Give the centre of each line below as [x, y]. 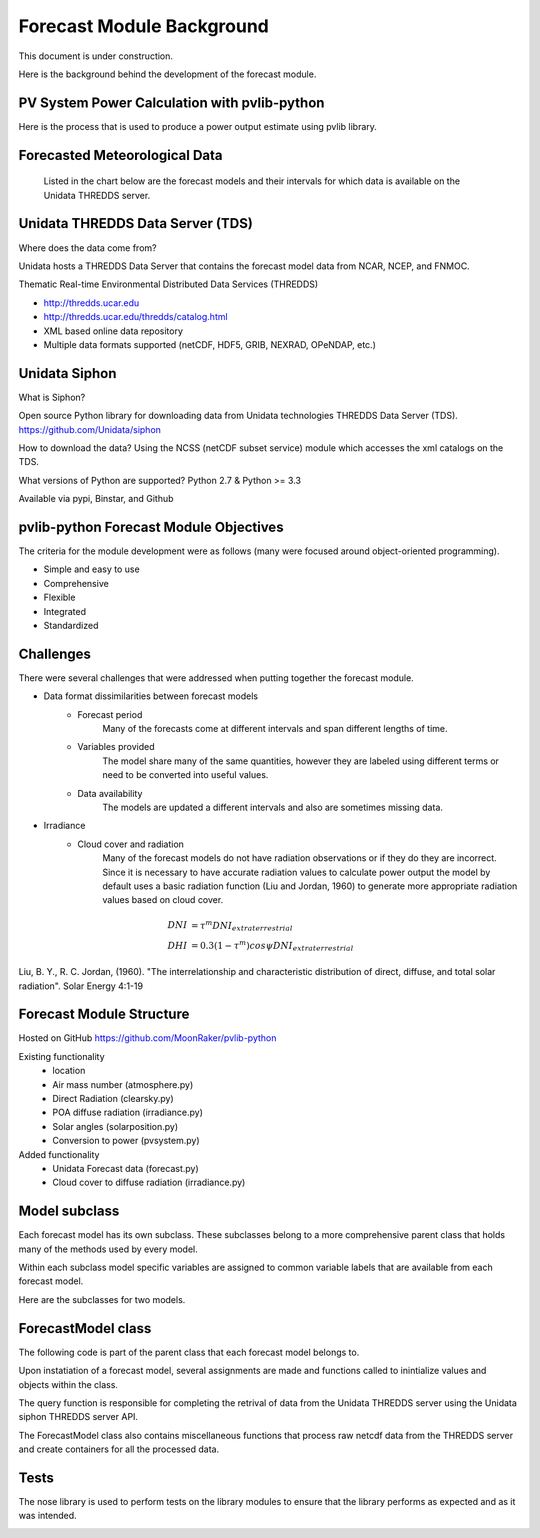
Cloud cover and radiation [131, 844]
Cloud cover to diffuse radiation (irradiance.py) [149, 1182]
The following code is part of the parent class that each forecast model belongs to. [189, 1352]
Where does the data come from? [87, 247]
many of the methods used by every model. [108, 1249]
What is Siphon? [52, 397]
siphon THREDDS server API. [78, 1417]
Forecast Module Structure [104, 1014]
